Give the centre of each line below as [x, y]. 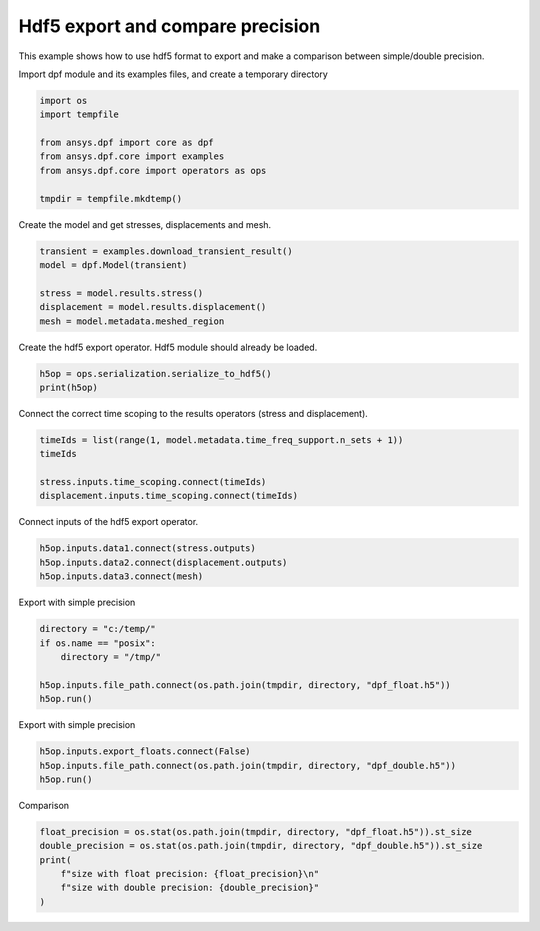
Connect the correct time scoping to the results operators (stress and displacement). [193, 413]
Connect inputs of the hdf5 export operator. [108, 522]
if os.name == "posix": [98, 643]
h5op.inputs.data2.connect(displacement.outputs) [163, 562]
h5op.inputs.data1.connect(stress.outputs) [148, 548]
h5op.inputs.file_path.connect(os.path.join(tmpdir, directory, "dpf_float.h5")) [245, 684]
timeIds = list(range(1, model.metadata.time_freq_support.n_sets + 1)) [221, 439]
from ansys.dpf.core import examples [132, 156]
